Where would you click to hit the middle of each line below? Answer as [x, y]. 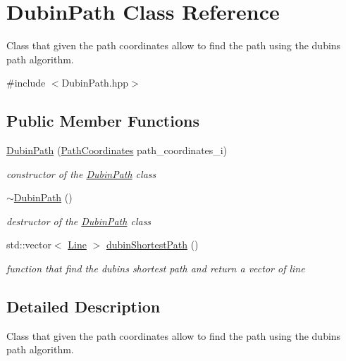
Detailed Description [84, 306]
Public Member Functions [103, 121]
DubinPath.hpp [95, 83]
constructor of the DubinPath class [81, 173]
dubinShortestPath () [152, 245]
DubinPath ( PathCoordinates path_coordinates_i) [117, 150]
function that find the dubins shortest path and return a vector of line [156, 268]
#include [26, 83]
